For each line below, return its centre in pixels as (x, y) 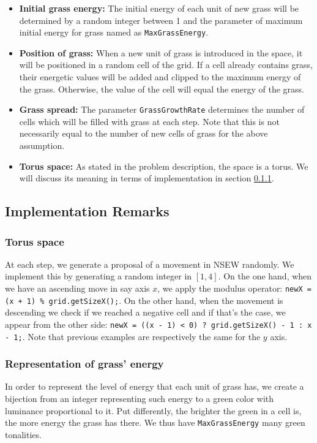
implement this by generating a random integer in (99, 276)
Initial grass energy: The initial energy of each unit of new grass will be (159, 8)
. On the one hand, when (265, 276)
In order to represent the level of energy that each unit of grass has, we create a (155, 386)
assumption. (42, 146)
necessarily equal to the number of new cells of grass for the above (144, 133)
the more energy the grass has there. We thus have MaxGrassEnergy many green (155, 422)
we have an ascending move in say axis (77, 288)
